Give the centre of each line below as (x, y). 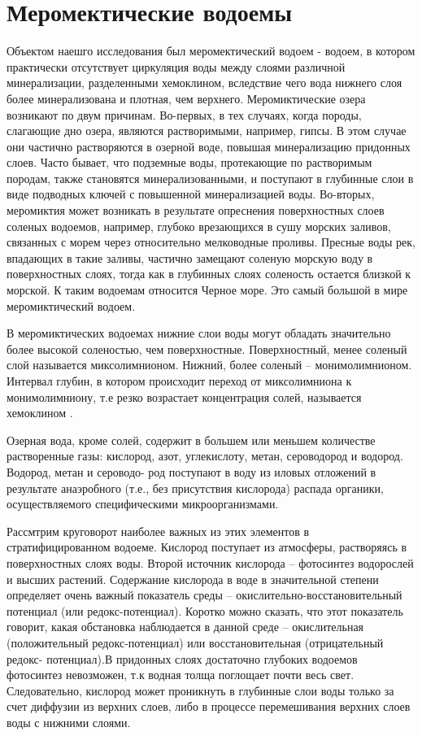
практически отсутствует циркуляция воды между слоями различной (176, 66)
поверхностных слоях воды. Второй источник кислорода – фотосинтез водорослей (210, 562)
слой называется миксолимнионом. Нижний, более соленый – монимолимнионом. (209, 365)
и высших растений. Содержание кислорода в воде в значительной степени (193, 579)
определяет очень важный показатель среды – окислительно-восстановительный (204, 595)
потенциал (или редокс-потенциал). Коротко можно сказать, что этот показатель (205, 610)
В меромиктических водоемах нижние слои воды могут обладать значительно (199, 333)
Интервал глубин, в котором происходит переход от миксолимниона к (179, 381)
